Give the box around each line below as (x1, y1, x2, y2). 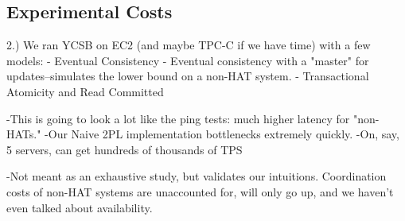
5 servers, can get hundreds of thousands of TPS (6, 141, 243, 157)
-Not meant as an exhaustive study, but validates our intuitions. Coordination (6, 168, 387, 184)
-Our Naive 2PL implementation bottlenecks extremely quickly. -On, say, (45, 126, 399, 142)
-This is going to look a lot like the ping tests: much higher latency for (6, 110, 350, 126)
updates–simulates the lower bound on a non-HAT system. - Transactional (6, 68, 369, 84)
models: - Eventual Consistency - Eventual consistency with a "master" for (6, 52, 369, 68)
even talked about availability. (6, 199, 153, 215)
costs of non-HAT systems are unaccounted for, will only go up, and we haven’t (6, 183, 394, 200)
